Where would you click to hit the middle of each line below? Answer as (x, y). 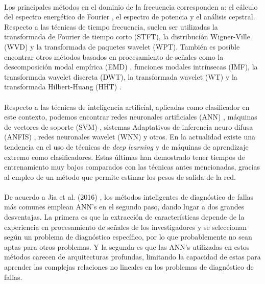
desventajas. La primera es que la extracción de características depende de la (124, 217)
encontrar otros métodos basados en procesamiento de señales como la (114, 56)
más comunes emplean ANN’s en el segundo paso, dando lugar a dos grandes (124, 207)
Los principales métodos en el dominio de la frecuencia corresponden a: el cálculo (131, 6)
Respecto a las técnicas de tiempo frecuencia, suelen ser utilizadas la (111, 26)
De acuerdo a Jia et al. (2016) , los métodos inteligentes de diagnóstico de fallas (129, 196)
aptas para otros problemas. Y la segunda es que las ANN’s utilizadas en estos (127, 246)
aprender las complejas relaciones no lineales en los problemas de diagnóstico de (129, 267)
